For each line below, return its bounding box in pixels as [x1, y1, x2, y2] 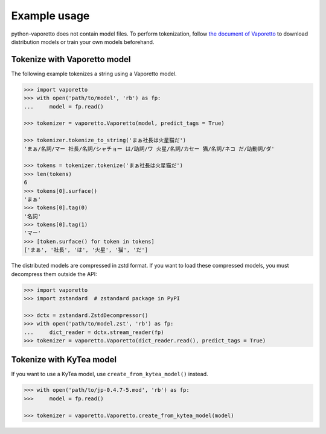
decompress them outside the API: [11, 270, 98, 277]
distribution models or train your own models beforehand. [11, 38, 155, 45]
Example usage [11, 9, 90, 22]
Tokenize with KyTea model [11, 354, 117, 365]
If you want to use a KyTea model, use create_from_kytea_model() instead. [11, 371, 208, 378]
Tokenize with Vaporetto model [11, 54, 131, 64]
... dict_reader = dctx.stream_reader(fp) [24, 329, 164, 336]
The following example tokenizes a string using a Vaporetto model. [11, 70, 177, 77]
